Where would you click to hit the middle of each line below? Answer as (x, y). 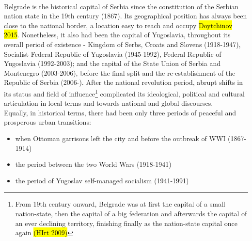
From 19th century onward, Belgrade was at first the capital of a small (120, 204)
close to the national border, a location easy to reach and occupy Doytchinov (118, 25)
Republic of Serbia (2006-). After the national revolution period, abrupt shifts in (123, 82)
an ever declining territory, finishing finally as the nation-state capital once (126, 223)
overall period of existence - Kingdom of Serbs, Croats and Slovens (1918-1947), (122, 44)
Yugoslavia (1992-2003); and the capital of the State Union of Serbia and (112, 63)
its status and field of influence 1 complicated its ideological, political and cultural (125, 93)
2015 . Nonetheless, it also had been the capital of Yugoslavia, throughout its (117, 35)
